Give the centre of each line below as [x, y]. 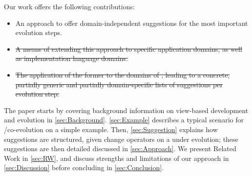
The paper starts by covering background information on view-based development [126, 110]
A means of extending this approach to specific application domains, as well [129, 49]
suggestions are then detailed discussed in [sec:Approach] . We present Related [120, 148]
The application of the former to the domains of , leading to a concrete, [123, 74]
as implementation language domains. [72, 58]
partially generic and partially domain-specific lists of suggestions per [119, 84]
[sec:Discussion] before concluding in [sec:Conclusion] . [84, 167]
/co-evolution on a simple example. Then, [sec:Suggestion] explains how [111, 129]
